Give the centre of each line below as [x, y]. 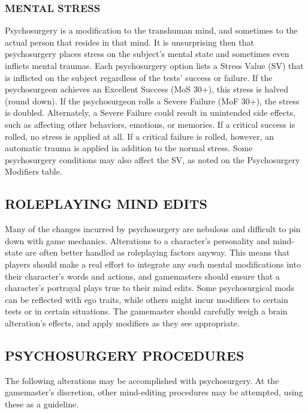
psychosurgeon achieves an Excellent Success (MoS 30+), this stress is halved [147, 89]
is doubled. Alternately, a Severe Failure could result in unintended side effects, [150, 112]
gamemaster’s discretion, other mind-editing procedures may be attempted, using [154, 392]
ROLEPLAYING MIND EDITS [106, 204]
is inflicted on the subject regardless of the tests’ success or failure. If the [139, 77]
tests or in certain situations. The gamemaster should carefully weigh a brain [146, 311]
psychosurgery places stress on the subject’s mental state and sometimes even [147, 54]
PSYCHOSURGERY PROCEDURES [125, 355]
